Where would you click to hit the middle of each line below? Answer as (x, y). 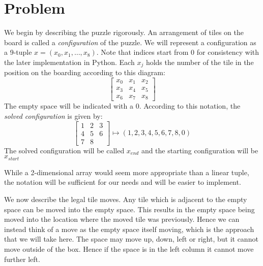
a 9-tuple (18, 52)
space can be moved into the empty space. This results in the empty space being (129, 209)
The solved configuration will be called (64, 150)
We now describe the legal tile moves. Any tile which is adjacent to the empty (126, 199)
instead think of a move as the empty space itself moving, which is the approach (129, 229)
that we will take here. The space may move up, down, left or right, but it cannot (131, 239)
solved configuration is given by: (53, 116)
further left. (22, 259)
